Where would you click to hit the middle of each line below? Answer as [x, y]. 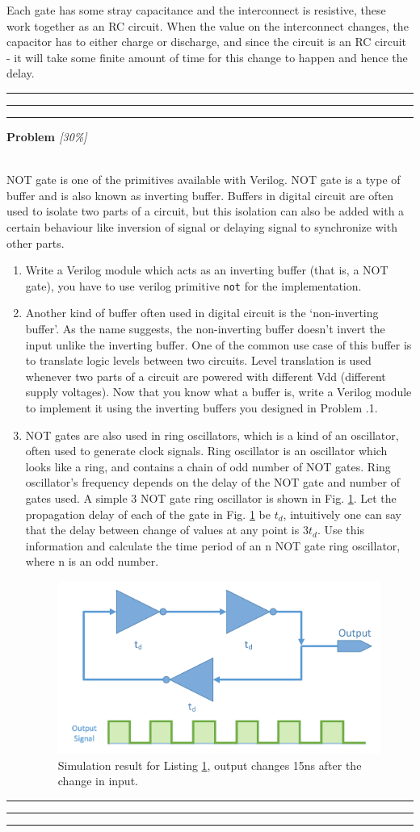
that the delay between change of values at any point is [162, 530]
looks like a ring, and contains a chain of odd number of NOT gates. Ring [208, 466]
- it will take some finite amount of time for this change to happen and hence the [207, 57]
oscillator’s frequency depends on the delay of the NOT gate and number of [212, 482]
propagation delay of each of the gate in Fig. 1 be [148, 514]
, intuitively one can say [342, 514]
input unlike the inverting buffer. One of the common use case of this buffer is [218, 344]
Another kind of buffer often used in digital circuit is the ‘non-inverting [202, 313]
